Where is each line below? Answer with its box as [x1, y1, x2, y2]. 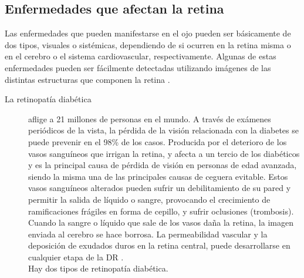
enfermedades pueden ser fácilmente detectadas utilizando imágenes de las [5, 61, 271, 73]
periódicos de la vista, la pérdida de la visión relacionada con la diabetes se [28, 124, 299, 136]
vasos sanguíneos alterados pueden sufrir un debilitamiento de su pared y [28, 182, 291, 194]
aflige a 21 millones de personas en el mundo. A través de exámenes [28, 112, 271, 125]
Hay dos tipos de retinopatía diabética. [28, 262, 168, 274]
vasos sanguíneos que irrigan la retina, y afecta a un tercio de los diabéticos [28, 147, 300, 159]
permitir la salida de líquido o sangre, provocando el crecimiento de [28, 193, 271, 205]
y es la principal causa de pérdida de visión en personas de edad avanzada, [28, 159, 297, 171]
